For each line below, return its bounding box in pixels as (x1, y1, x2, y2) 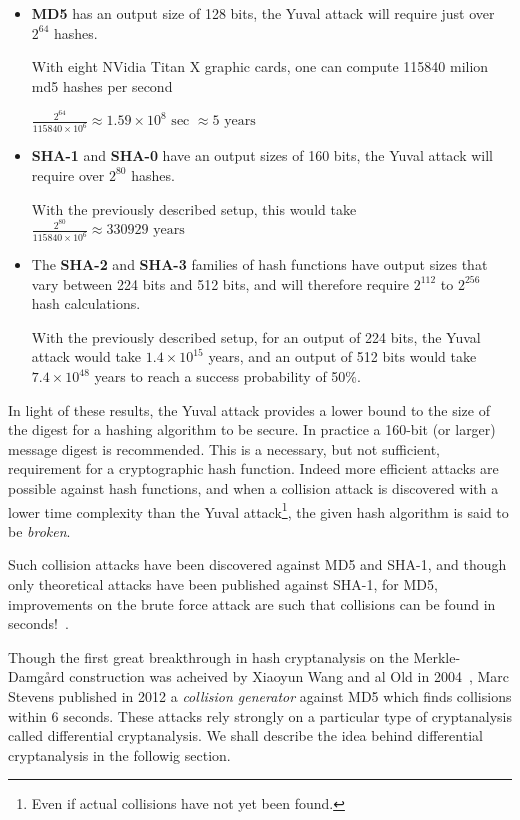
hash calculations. (31, 293, 141, 314)
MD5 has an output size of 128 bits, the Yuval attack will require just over (31, 3, 495, 23)
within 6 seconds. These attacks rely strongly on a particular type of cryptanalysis (8, 705, 512, 726)
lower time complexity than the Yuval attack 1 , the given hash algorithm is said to (8, 498, 509, 522)
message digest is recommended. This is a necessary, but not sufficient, (8, 438, 440, 459)
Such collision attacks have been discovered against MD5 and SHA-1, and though (8, 554, 507, 575)
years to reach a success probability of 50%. (94, 366, 361, 387)
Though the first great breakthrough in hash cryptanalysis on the (8, 646, 409, 667)
